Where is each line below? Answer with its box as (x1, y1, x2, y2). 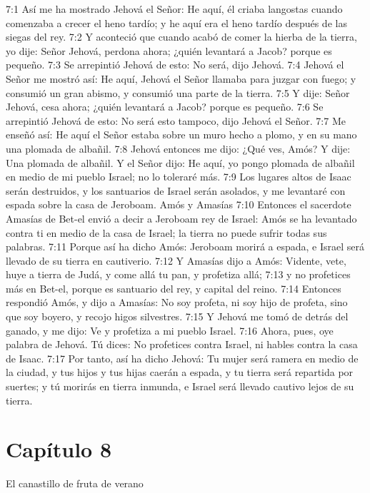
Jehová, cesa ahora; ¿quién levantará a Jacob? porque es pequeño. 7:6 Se (6, 99, 324, 114)
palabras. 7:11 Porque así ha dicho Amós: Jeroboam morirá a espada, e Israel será (6, 239, 364, 254)
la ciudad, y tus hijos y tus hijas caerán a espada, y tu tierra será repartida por (6, 365, 354, 380)
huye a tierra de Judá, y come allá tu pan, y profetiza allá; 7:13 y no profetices (6, 267, 351, 282)
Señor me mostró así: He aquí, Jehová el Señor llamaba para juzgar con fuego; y (6, 71, 356, 86)
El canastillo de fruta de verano (6, 476, 144, 491)
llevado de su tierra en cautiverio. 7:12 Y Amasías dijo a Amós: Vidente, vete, (6, 253, 346, 268)
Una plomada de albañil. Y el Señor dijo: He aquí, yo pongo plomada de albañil (6, 155, 355, 170)
